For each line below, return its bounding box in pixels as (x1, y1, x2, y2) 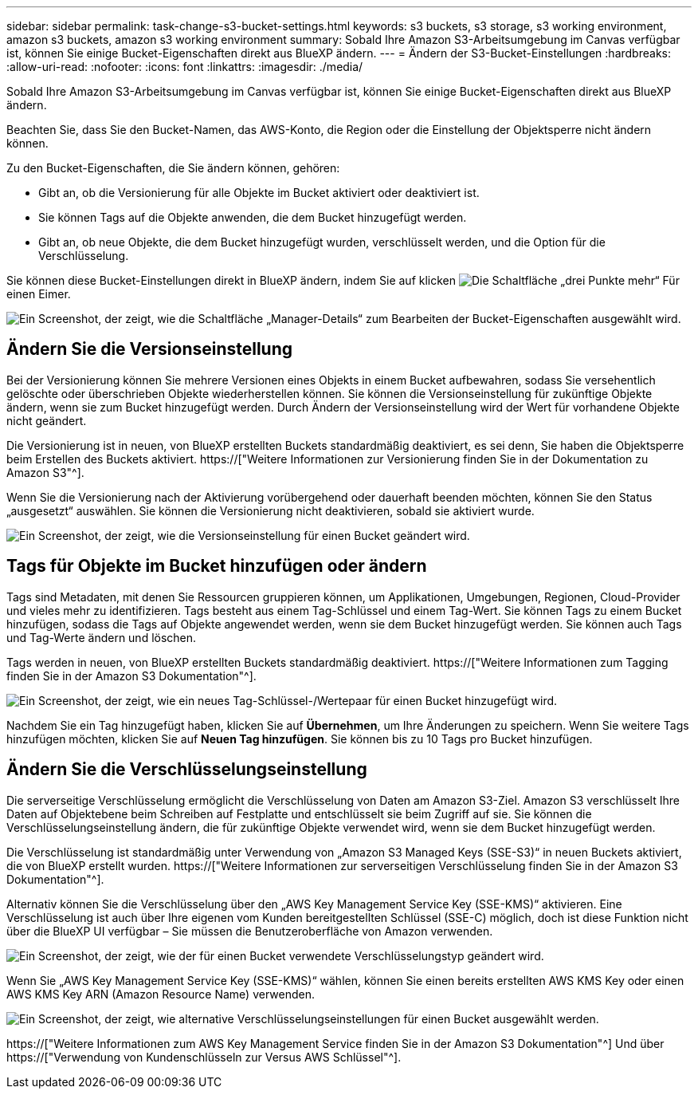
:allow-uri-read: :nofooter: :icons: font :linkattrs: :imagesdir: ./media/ (6, 60, 363, 73)
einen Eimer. (6, 287, 71, 301)
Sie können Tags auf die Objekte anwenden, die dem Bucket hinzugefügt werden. (38, 211, 467, 224)
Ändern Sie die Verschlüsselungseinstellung (6, 759, 367, 780)
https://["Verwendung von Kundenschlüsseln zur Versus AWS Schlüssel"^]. (6, 1050, 402, 1064)
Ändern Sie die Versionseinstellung (6, 339, 293, 360)
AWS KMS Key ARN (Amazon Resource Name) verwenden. (6, 987, 315, 1001)
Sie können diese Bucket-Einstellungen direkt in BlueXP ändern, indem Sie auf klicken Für (6, 274, 680, 287)
